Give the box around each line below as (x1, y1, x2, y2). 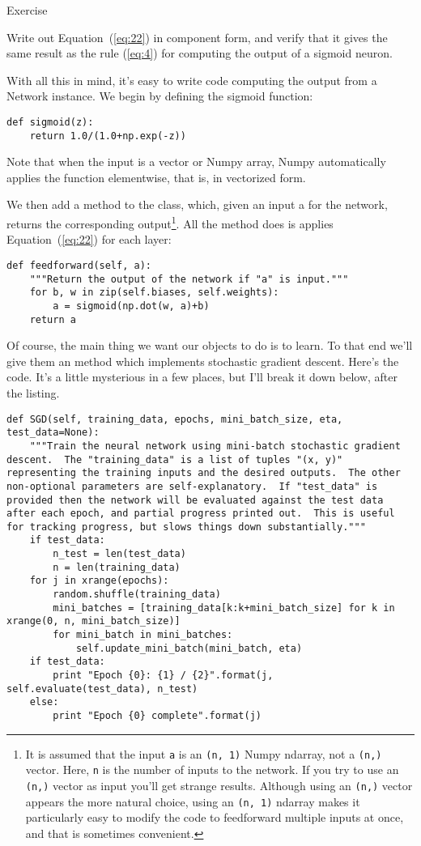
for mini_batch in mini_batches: (53, 629, 233, 641)
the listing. (6, 384, 60, 401)
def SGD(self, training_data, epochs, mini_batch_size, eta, (6, 413, 343, 425)
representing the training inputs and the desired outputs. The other (6, 467, 401, 479)
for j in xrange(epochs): (29, 575, 169, 587)
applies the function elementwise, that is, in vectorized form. (6, 168, 306, 185)
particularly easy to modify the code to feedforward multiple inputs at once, (25, 809, 404, 826)
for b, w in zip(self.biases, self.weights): (29, 287, 279, 299)
